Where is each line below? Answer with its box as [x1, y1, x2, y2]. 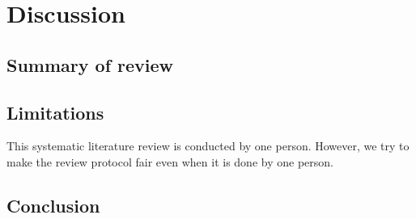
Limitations [6, 99, 104, 124]
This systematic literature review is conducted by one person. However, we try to [6, 137, 410, 154]
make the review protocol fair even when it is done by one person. [6, 153, 333, 170]
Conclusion [6, 192, 100, 217]
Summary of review [6, 52, 174, 77]
